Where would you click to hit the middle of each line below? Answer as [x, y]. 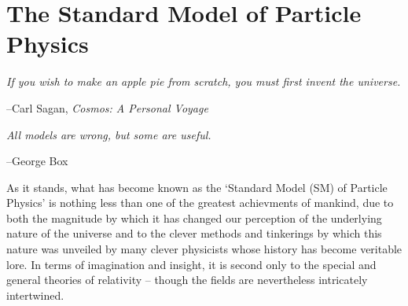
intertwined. [35, 295]
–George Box [37, 161]
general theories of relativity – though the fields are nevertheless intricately [187, 280]
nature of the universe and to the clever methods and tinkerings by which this [194, 233]
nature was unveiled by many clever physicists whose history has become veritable [204, 249]
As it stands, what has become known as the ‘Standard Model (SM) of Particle [197, 187]
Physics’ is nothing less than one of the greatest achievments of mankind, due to [200, 203]
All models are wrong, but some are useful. [109, 134]
